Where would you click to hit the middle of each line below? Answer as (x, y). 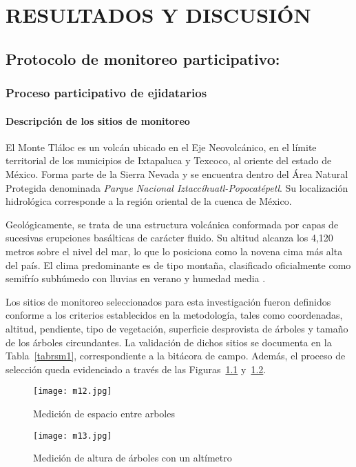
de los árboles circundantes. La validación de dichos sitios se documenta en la (169, 342)
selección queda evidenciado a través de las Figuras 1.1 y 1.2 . (136, 369)
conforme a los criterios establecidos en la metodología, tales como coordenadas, (174, 315)
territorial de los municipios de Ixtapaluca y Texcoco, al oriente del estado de (169, 160)
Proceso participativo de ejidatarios (106, 93)
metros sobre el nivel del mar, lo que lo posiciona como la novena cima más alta (174, 251)
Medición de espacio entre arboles (104, 413)
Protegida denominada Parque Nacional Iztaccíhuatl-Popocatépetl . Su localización (177, 187)
